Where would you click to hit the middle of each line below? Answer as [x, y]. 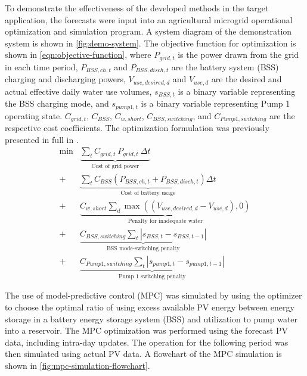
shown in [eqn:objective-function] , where [78, 55]
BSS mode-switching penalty [143, 249]
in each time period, [41, 66]
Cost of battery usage [148, 193]
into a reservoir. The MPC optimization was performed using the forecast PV [146, 330]
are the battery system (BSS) [225, 66]
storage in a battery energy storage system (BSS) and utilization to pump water [151, 318]
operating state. [34, 115]
